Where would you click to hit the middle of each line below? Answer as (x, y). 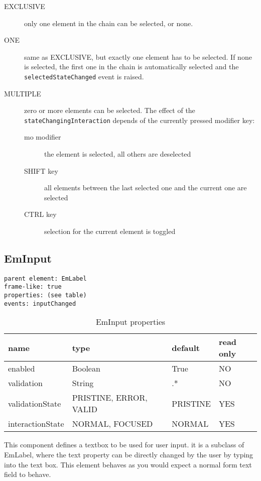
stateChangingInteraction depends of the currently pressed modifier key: (140, 120)
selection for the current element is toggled (110, 231)
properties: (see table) (45, 295)
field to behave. (28, 474)
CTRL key (40, 214)
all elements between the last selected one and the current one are (146, 188)
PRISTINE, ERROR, (110, 398)
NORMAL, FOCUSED (112, 424)
